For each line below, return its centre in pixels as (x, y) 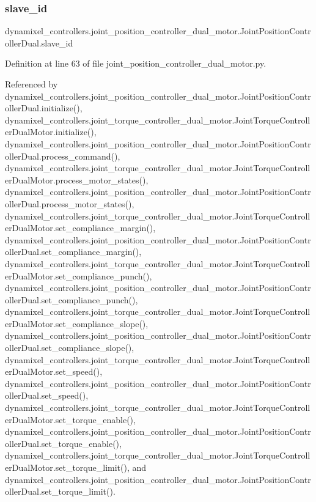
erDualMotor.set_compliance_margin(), (80, 228)
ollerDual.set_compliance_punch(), (72, 299)
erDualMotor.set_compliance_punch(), (79, 275)
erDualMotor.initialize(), (51, 132)
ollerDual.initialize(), (44, 108)
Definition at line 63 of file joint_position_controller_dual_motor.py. (136, 63)
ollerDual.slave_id (39, 42)
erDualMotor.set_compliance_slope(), (77, 323)
